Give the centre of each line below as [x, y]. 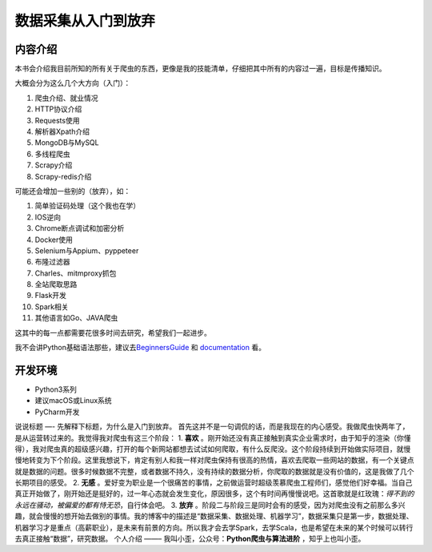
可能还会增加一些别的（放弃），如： [73, 191]
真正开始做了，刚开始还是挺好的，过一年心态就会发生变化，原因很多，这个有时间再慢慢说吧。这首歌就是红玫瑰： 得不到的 [214, 494]
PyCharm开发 [57, 412]
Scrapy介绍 [54, 165]
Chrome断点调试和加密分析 [80, 228]
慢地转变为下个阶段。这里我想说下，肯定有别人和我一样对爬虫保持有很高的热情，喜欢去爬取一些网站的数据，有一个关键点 [214, 460]
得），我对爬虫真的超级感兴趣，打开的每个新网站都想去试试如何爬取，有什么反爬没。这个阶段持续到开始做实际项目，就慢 [213, 449]
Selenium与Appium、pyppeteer [87, 250]
